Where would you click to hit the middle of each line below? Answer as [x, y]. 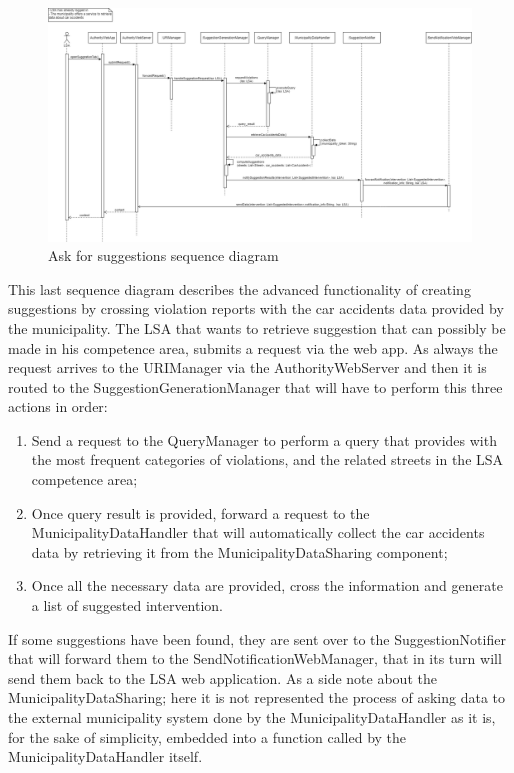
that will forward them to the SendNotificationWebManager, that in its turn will [255, 658]
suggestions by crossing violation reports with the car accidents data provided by [256, 308]
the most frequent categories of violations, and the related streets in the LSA [267, 459]
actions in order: [58, 406]
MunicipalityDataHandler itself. [105, 756]
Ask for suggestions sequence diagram [163, 255]
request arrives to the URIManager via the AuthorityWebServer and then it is [247, 367]
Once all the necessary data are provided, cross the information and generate [267, 585]
